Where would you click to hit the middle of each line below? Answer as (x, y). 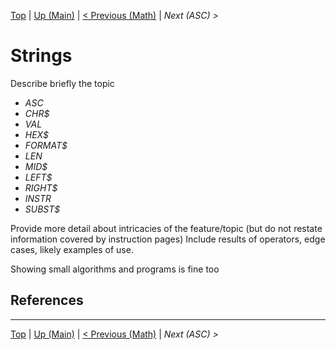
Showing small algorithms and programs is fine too (115, 269)
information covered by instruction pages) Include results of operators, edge (168, 239)
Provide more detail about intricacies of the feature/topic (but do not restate (166, 228)
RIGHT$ (41, 187)
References (47, 300)
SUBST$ (42, 209)
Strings (41, 56)
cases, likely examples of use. (72, 249)
